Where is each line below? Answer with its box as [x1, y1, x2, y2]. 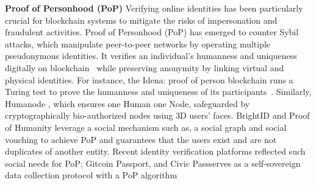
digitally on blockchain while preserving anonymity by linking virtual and [5, 61, 284, 74]
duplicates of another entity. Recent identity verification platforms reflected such [5, 145, 306, 158]
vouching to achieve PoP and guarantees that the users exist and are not [5, 133, 277, 145]
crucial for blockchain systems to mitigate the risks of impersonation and [5, 13, 278, 26]
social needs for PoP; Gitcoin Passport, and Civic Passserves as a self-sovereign [5, 156, 301, 169]
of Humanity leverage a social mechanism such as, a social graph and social [5, 120, 287, 133]
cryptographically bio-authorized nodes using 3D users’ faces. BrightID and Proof [5, 109, 310, 122]
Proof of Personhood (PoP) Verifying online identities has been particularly [5, 2, 303, 14]
